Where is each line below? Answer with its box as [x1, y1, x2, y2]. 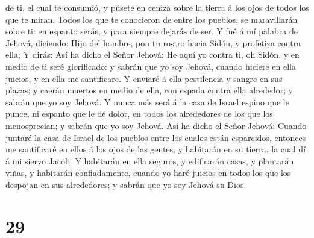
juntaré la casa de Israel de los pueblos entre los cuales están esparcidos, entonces [5, 131, 306, 143]
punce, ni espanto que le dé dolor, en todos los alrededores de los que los [5, 107, 273, 120]
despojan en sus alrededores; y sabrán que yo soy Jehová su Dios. [5, 178, 246, 190]
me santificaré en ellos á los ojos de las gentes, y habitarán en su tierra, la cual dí [5, 143, 306, 155]
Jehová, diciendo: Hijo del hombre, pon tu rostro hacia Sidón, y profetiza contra [5, 36, 301, 49]
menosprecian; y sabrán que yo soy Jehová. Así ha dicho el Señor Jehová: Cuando [5, 119, 307, 131]
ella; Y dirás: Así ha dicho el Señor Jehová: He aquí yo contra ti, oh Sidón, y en [5, 48, 300, 61]
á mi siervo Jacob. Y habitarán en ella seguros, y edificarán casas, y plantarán [5, 154, 294, 167]
